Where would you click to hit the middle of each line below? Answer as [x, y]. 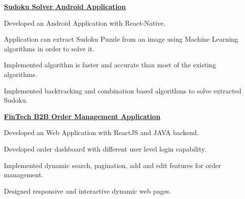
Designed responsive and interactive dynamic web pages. [88, 191]
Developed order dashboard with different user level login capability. [105, 148]
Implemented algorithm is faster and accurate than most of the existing [110, 65]
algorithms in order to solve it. [49, 48]
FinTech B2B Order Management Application [82, 116]
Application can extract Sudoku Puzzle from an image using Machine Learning [121, 39]
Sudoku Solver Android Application [65, 6]
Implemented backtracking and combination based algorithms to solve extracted [123, 90]
